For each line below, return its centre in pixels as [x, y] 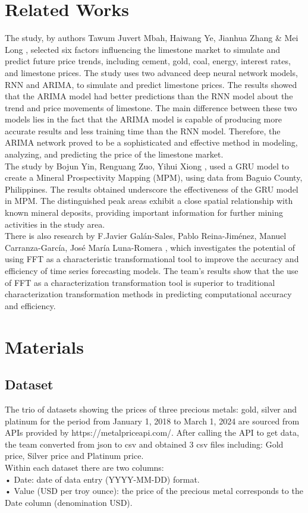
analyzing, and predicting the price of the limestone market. [114, 154]
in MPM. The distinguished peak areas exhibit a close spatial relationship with [149, 201]
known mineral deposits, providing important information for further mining [144, 213]
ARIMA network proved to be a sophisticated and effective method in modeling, [151, 142]
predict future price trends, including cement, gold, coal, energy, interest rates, [148, 61]
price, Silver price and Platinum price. [74, 456]
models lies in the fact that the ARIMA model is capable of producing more [143, 119]
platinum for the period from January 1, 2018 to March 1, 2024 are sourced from [152, 421]
